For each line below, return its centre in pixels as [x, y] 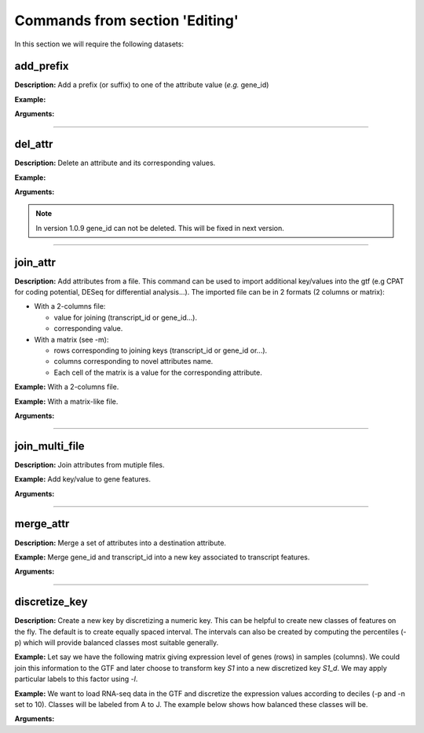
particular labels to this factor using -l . [76, 679]
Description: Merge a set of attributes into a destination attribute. [121, 543]
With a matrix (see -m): [71, 339]
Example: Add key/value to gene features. [82, 479]
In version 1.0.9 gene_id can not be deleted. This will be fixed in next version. [160, 228]
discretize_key [51, 602]
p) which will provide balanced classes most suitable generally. [117, 642]
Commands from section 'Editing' [126, 20]
